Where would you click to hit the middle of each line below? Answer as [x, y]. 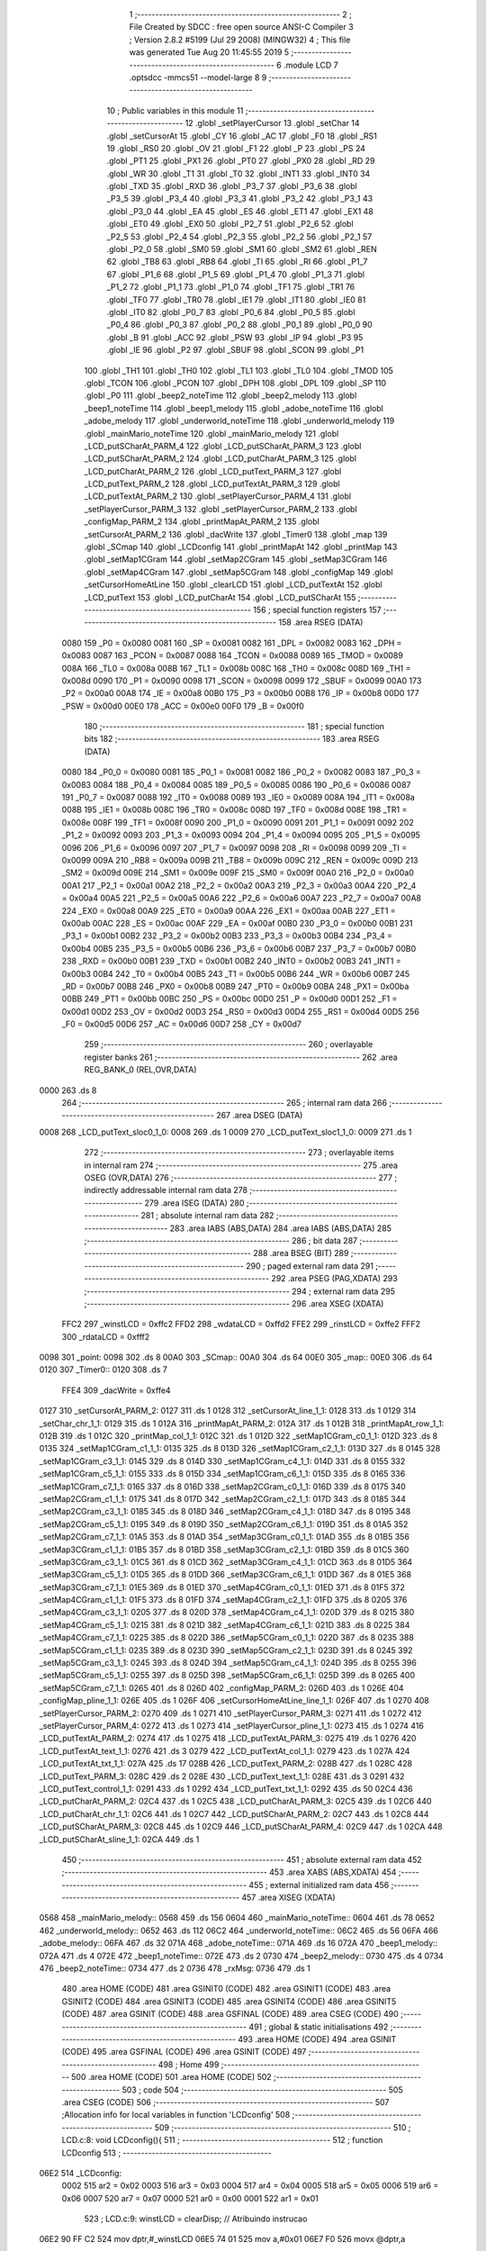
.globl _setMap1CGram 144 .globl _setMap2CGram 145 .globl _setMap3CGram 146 [236, 559]
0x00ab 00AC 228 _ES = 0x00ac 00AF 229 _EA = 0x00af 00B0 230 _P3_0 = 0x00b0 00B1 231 [237, 923]
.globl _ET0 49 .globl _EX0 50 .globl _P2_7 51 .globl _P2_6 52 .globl [230, 224]
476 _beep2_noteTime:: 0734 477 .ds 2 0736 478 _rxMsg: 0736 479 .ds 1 [175, 1968]
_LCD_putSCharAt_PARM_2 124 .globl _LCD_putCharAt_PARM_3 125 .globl [220, 458]
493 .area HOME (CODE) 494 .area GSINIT [317, 2039]
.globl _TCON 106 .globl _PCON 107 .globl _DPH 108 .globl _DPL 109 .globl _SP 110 [235, 383]
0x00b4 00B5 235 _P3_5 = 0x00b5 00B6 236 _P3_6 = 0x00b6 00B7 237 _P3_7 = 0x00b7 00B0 [239, 948]
